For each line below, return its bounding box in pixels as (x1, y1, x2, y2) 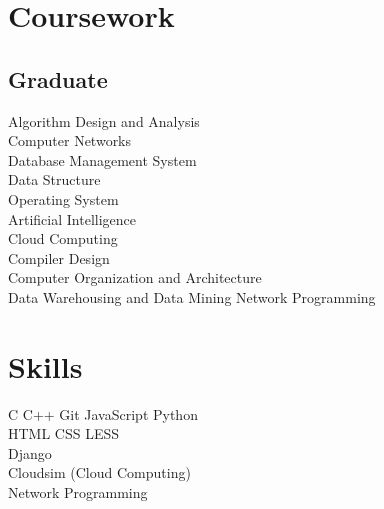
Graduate (8, 63, 108, 94)
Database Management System (8, 149, 197, 170)
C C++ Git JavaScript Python (8, 403, 198, 424)
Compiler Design (8, 247, 110, 268)
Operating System (8, 188, 119, 209)
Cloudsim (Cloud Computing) (8, 462, 191, 483)
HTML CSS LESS (8, 423, 120, 444)
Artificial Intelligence (8, 208, 136, 229)
